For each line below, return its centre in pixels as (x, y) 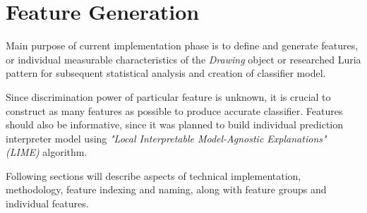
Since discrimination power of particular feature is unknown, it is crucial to (168, 96)
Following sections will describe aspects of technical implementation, (154, 175)
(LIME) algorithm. (47, 152)
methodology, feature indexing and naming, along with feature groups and (166, 189)
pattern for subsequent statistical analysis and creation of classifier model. (166, 73)
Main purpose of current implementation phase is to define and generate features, (182, 45)
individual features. (47, 203)
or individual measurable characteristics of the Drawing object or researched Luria (183, 59)
